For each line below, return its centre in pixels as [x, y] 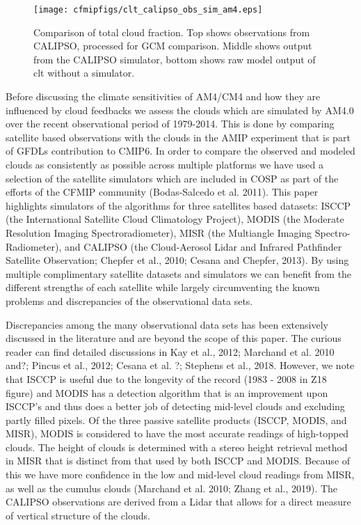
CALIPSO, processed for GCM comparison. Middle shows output [173, 46]
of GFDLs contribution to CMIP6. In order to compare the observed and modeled [180, 151]
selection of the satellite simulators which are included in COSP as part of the [172, 178]
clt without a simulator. [84, 73]
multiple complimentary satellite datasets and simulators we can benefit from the [179, 273]
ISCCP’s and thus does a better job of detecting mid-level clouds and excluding [175, 406]
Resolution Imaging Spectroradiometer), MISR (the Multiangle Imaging [159, 232]
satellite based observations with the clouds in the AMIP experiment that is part [178, 137]
